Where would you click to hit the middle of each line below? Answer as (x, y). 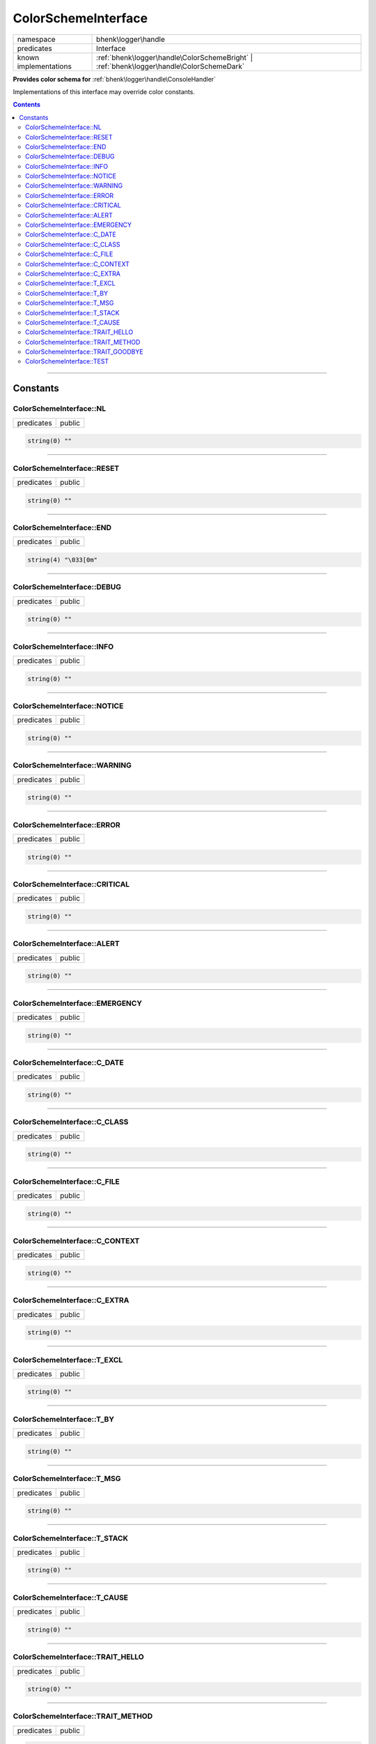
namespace (36, 39)
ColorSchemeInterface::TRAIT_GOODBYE (84, 352)
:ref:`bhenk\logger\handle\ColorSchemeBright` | (175, 57)
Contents (27, 105)
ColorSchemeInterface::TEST (67, 361)
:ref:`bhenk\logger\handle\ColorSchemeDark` (171, 66)
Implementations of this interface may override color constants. (104, 91)
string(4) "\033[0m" (62, 559)
